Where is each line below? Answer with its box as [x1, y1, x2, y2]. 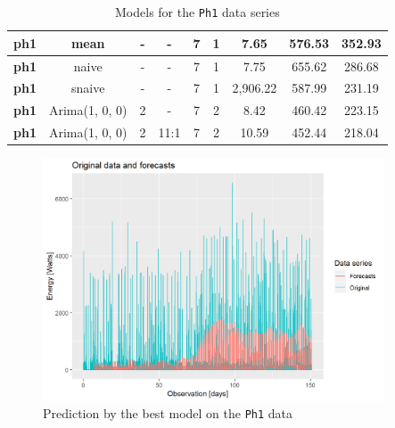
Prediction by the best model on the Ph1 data [43, 404, 293, 423]
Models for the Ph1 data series [115, 3, 280, 21]
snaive [71, 78, 105, 97]
